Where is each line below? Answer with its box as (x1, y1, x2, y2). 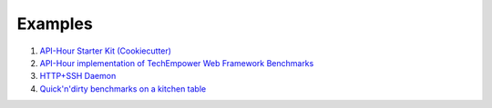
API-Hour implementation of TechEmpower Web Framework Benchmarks (39, 57, 314, 68)
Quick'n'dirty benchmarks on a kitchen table (39, 83, 207, 94)
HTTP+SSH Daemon (39, 71, 117, 82)
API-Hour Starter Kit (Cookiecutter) (39, 45, 172, 56)
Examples (16, 14, 93, 34)
